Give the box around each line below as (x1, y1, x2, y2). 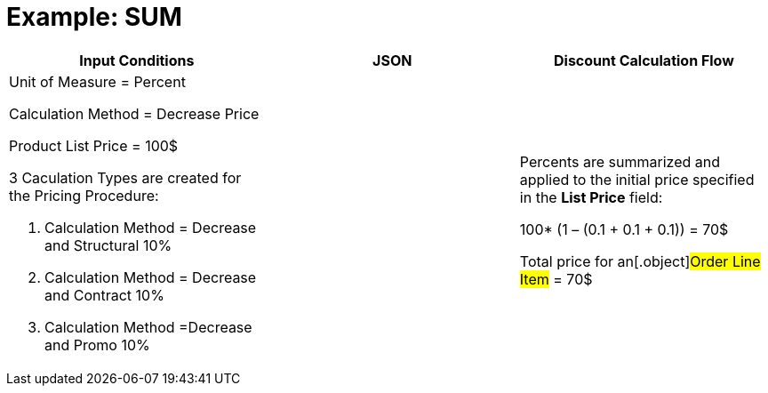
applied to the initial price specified (519, 170, 755, 188)
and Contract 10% (44, 285, 164, 304)
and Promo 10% (44, 335, 150, 354)
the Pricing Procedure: (9, 186, 159, 205)
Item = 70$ (519, 269, 593, 288)
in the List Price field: (519, 188, 663, 206)
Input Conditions (79, 51, 195, 69)
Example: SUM (6, 2, 182, 32)
